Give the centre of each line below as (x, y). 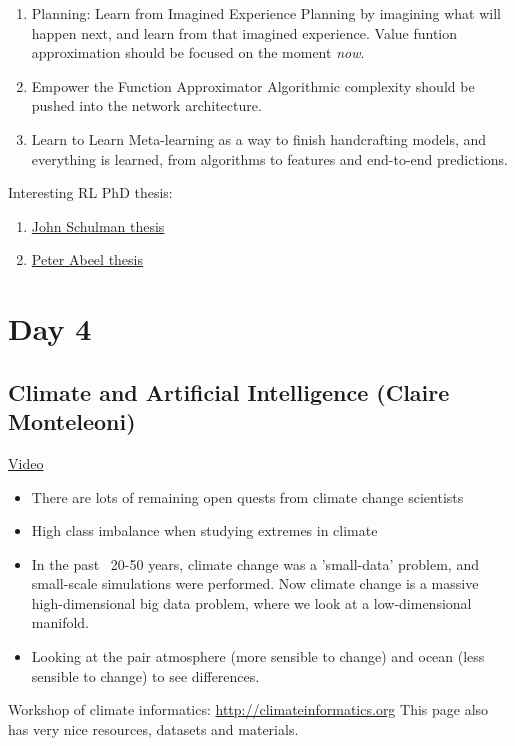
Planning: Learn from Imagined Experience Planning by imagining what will (266, 13)
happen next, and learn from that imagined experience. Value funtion (244, 32)
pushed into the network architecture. (146, 105)
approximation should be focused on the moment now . (198, 52)
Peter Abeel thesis (87, 259)
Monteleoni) (72, 421)
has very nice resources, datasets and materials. (153, 728)
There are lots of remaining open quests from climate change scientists (247, 496)
